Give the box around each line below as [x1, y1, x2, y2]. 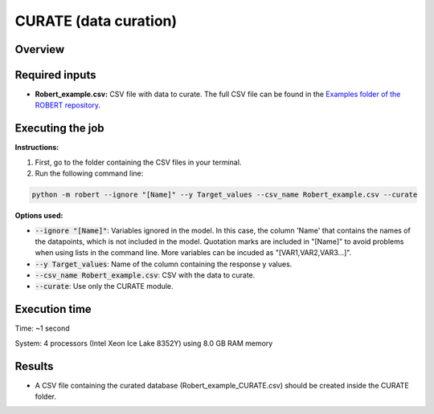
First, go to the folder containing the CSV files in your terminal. [35, 157, 242, 167]
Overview [14, 43, 65, 56]
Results [14, 359, 54, 373]
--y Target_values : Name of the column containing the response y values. [35, 259, 293, 269]
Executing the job [14, 121, 104, 136]
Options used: [14, 211, 63, 221]
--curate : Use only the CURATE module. [35, 282, 174, 291]
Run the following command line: [35, 168, 144, 178]
